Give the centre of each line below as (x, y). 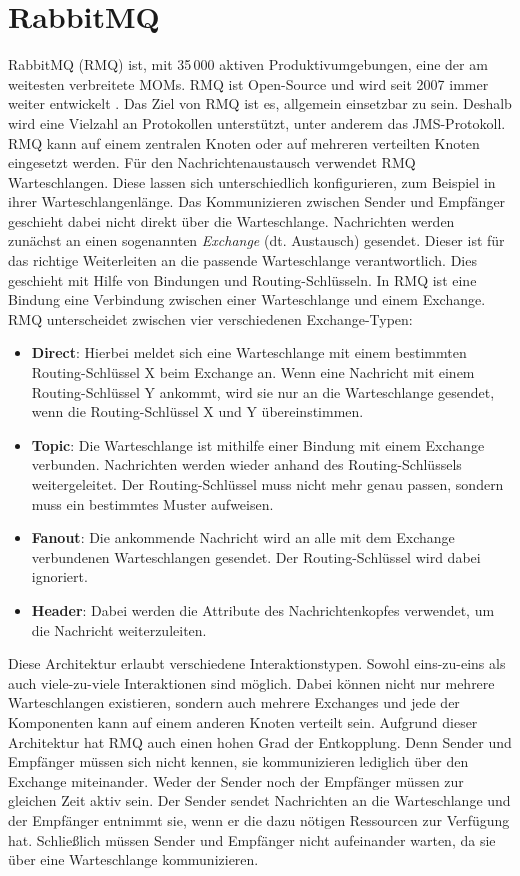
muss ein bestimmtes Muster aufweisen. (152, 503)
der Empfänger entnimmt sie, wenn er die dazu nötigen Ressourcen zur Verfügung (259, 819)
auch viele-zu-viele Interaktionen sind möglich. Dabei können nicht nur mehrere (251, 682)
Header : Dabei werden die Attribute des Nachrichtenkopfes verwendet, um (263, 609)
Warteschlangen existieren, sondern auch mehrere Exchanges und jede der (234, 702)
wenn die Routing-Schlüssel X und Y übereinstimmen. (197, 411)
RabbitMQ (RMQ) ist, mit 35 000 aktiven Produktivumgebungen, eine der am (248, 64)
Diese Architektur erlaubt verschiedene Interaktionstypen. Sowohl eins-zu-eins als (257, 663)
